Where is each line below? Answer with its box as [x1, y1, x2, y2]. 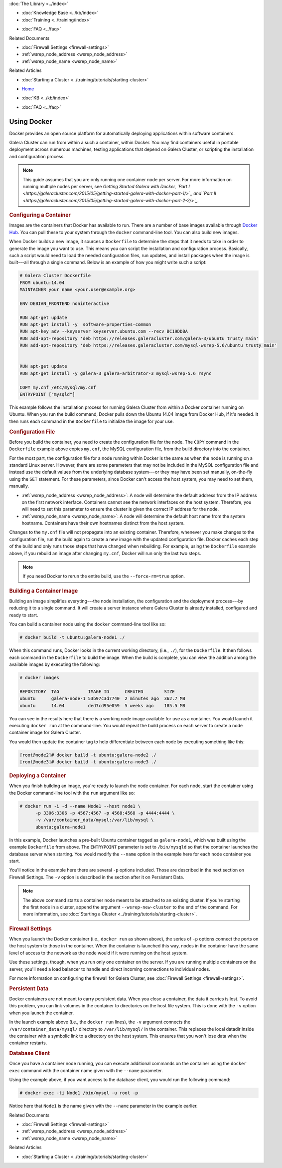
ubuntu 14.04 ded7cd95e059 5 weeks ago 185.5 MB [19, 703, 185, 708]
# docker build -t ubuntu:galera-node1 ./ [19, 634, 125, 640]
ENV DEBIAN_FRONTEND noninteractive [19, 300, 110, 306]
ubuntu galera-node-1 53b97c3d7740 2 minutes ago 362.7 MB [19, 696, 185, 701]
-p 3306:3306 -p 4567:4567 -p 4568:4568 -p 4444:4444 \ [35, 810, 175, 816]
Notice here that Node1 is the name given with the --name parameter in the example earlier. [9, 1103, 198, 1109]
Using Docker [9, 117, 52, 126]
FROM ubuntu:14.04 [19, 280, 65, 286]
